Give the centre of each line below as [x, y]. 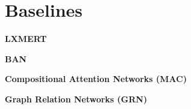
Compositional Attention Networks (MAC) [96, 79]
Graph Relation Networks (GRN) [76, 99]
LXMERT [26, 39]
